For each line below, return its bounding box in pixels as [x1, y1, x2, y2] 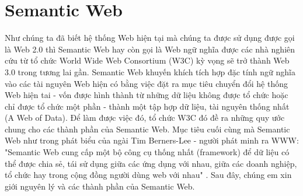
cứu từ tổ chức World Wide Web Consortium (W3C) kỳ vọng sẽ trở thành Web [5, 54, 290, 66]
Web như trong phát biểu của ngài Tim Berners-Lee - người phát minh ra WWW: [5, 134, 299, 146]
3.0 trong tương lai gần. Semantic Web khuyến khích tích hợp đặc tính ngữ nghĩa [5, 65, 295, 78]
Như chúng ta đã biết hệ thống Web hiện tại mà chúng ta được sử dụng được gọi [5, 32, 295, 44]
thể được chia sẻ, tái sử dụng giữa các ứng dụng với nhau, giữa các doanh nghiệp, [5, 157, 297, 169]
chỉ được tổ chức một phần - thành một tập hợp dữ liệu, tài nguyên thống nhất [5, 100, 290, 112]
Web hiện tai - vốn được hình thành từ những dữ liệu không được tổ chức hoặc [5, 89, 288, 101]
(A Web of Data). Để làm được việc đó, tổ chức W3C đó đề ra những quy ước [5, 111, 285, 124]
